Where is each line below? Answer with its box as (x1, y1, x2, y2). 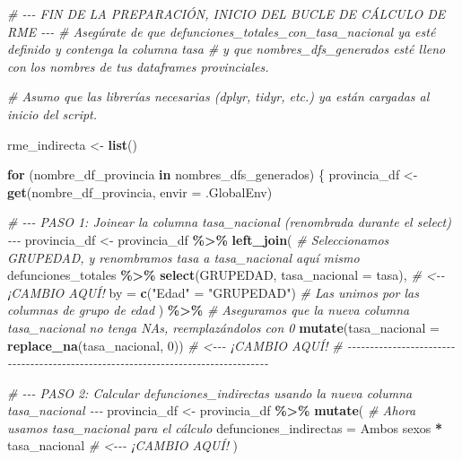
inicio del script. (7, 104, 98, 123)
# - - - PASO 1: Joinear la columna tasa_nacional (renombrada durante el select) (7, 213, 451, 231)
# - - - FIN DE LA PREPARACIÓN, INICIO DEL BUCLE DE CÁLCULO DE (7, 4, 446, 22)
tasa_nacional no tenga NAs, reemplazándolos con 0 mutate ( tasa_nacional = (7, 317, 440, 336)
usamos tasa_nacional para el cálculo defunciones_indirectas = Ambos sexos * (7, 418, 443, 437)
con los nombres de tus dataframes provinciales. (7, 57, 269, 75)
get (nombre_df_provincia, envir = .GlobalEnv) (7, 182, 273, 201)
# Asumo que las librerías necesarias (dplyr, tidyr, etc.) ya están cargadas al (7, 87, 430, 106)
